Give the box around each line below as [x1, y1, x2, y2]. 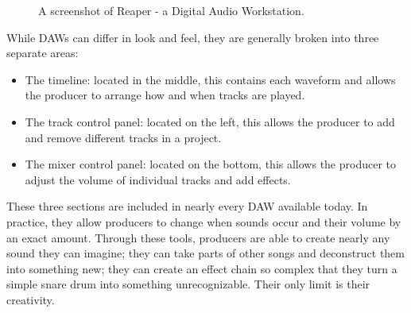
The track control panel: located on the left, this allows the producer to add [25, 113, 395, 129]
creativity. [6, 291, 55, 307]
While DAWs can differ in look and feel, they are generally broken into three [6, 29, 379, 45]
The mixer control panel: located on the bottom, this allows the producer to [25, 156, 396, 172]
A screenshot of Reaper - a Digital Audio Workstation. [38, 2, 304, 18]
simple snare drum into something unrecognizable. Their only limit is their [6, 276, 370, 292]
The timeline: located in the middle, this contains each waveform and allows [25, 71, 396, 87]
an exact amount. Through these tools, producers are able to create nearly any [6, 229, 390, 245]
